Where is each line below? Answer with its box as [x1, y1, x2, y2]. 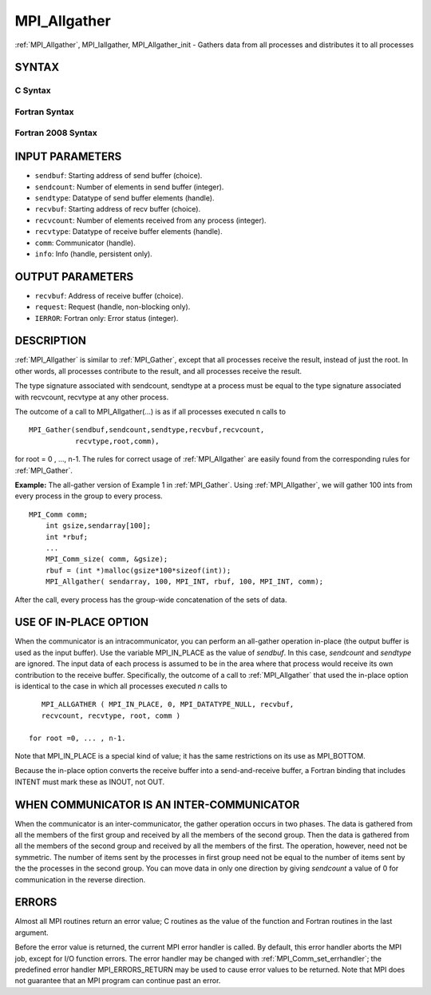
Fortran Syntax [14, 106, 74, 117]
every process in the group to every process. [14, 491, 163, 501]
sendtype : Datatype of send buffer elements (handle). [34, 192, 215, 203]
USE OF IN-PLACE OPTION [14, 616, 149, 629]
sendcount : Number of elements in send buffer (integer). [34, 182, 224, 192]
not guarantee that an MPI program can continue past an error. [14, 976, 221, 985]
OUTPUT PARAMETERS [14, 270, 134, 283]
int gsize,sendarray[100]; [45, 521, 152, 530]
